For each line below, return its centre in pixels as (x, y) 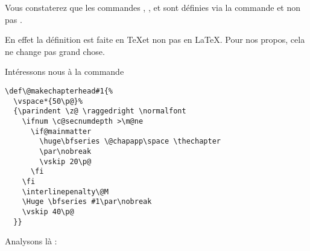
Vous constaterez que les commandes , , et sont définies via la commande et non (153, 7)
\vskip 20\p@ (65, 161)
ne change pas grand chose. (55, 51)
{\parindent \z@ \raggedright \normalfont (100, 111)
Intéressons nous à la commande (65, 71)
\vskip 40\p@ (48, 211)
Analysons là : (31, 241)
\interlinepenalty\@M (65, 192)
